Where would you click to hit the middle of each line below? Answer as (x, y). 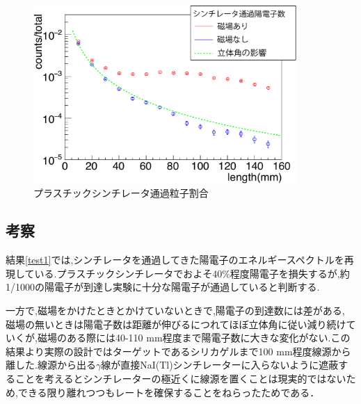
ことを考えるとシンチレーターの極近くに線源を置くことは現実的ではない (180, 378)
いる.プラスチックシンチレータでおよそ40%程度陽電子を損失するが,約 (192, 273)
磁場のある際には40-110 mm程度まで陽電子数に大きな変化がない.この (194, 338)
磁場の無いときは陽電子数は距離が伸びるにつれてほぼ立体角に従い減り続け (176, 324)
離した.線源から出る (51, 365)
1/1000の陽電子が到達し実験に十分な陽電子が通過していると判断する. (163, 287)
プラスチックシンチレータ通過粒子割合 (121, 193)
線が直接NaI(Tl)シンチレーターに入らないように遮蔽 (220, 365)
